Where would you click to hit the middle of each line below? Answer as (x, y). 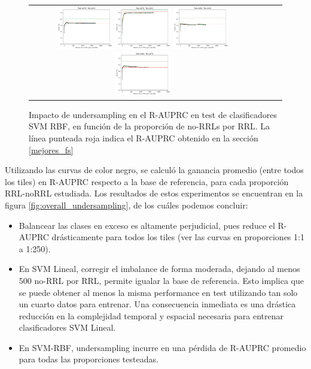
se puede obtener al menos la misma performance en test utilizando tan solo (158, 292)
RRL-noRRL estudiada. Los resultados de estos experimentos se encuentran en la (154, 193)
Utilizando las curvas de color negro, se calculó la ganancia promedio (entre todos (154, 170)
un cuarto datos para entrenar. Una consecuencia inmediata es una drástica (157, 304)
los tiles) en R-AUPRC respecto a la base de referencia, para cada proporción (147, 181)
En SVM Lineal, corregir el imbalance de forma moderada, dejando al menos (159, 269)
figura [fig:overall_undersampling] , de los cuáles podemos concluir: (126, 205)
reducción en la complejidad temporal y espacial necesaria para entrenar (151, 315)
